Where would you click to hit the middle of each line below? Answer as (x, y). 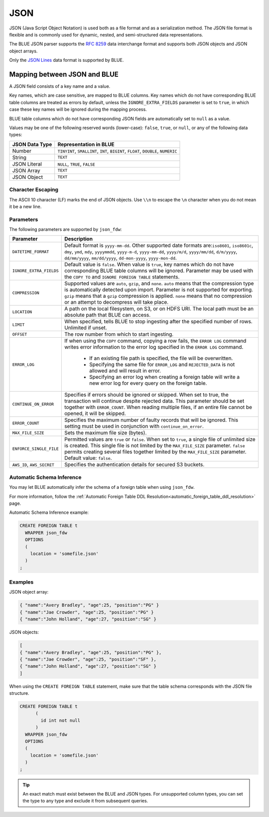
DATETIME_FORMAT (31, 252)
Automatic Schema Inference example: (49, 512)
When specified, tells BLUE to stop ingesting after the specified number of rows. (158, 322)
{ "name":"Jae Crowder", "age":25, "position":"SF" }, (88, 659)
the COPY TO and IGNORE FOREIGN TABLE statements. (122, 277)
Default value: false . (88, 458)
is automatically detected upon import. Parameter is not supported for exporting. (159, 290)
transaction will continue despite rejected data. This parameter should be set (154, 401)
